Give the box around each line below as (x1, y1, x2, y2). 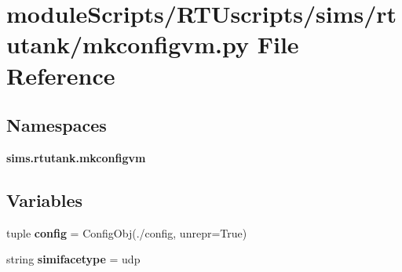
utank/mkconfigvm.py (6, 28, 250, 60)
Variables (6, 187, 83, 212)
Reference (6, 59, 115, 91)
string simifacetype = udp (6, 251, 141, 267)
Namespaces (6, 113, 107, 137)
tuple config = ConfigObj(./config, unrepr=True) (6, 224, 247, 241)
